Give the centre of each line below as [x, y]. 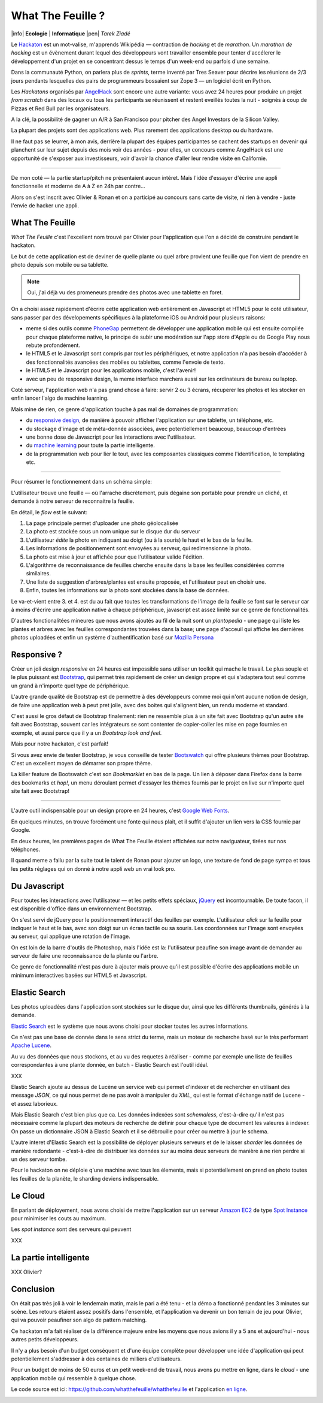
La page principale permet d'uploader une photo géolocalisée [102, 523]
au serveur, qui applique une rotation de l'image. [71, 936]
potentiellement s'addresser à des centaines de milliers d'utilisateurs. [96, 1359]
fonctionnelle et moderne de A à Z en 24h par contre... [78, 186]
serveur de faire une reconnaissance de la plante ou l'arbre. [85, 956]
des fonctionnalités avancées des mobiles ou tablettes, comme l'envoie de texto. [126, 362]
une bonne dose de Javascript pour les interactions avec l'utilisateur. [111, 437]
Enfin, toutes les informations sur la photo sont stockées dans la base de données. [128, 590]
